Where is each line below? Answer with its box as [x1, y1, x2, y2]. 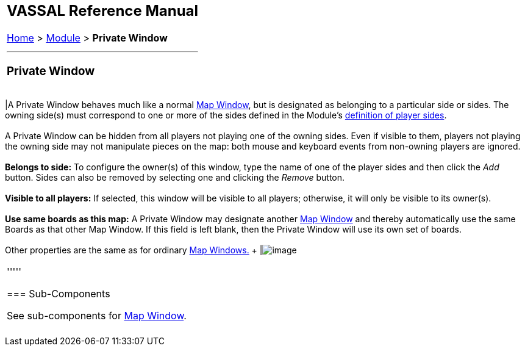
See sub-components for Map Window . [7, 309, 187, 322]
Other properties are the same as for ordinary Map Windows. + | [5, 245, 263, 256]
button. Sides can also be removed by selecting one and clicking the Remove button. [5, 172, 345, 183]
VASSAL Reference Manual [7, 2, 199, 20]
